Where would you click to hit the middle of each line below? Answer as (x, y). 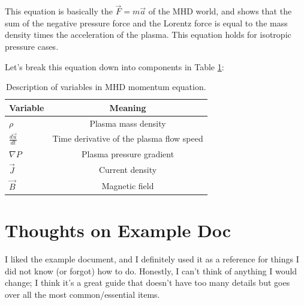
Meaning (128, 107)
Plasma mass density (128, 123)
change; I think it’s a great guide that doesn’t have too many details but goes (148, 282)
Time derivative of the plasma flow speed (128, 138)
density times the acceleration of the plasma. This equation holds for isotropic (148, 35)
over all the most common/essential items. (82, 294)
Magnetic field (128, 185)
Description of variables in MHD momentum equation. (106, 87)
